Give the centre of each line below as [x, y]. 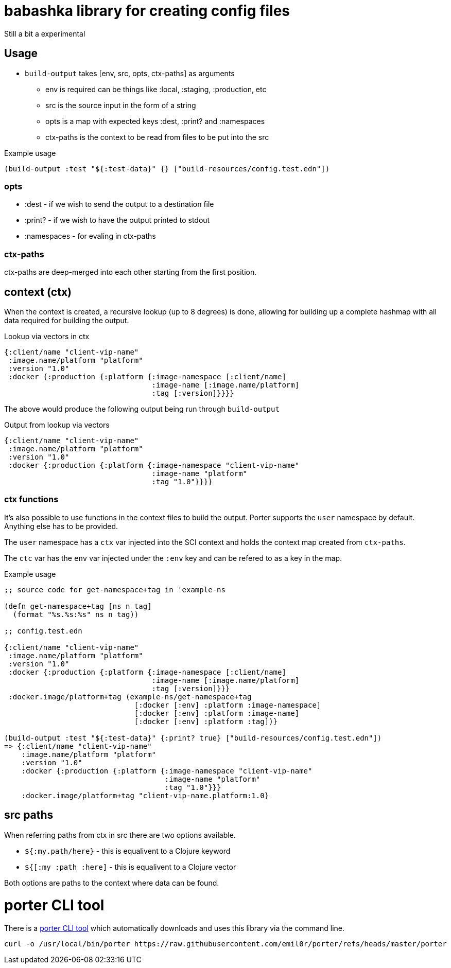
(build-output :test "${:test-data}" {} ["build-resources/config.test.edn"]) [167, 169]
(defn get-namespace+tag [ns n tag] [78, 606]
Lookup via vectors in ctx [47, 336]
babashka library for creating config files [147, 11]
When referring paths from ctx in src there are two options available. [120, 835]
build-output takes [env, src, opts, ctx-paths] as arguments [130, 73]
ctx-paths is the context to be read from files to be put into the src [157, 137]
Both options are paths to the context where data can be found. [112, 883]
